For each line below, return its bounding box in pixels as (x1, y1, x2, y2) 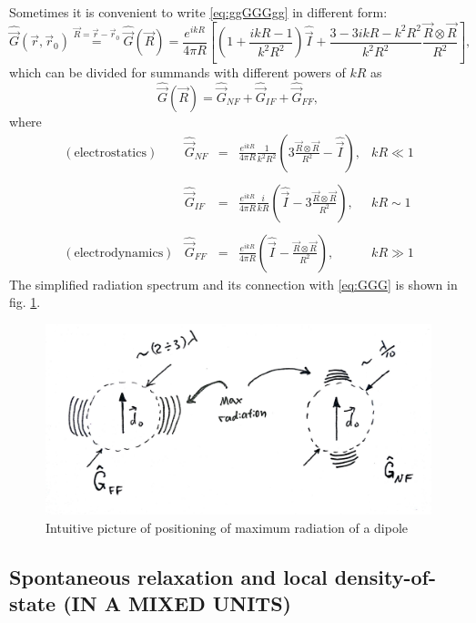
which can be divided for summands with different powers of (9, 62, 346, 81)
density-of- (334, 563, 436, 591)
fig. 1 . (9, 292, 41, 311)
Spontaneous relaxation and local (9, 563, 328, 591)
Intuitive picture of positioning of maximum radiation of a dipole (46, 518, 409, 537)
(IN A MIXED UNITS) (63, 589, 291, 618)
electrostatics (74, 146, 147, 159)
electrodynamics (74, 246, 164, 260)
